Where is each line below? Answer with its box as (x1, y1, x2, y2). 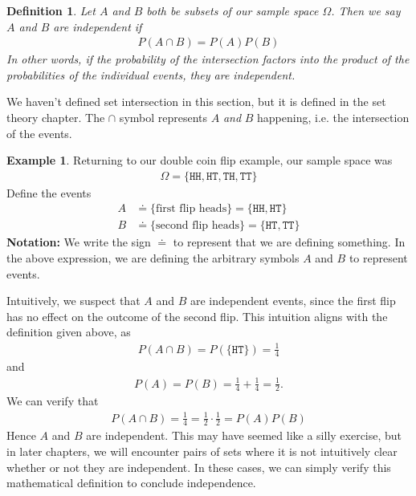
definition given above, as (6, 323, 131, 340)
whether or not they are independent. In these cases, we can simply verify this (6, 458, 391, 475)
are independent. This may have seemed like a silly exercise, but (86, 427, 402, 444)
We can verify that (6, 392, 99, 409)
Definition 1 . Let (6, 2, 96, 18)
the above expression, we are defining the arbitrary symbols (6, 250, 300, 266)
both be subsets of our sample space (146, 2, 319, 18)
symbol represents (119, 109, 208, 125)
